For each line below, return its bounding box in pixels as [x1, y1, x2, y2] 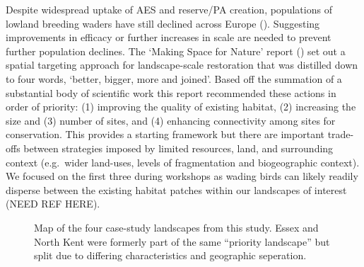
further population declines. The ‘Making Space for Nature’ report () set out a [6, 43, 346, 58]
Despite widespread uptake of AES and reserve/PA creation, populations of [6, 2, 332, 16]
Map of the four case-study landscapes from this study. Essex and [34, 220, 319, 234]
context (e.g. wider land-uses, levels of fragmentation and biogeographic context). [6, 154, 360, 169]
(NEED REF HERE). [6, 196, 100, 211]
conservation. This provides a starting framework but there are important [6, 127, 324, 142]
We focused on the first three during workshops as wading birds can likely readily [6, 169, 358, 183]
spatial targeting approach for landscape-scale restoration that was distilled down [6, 57, 358, 72]
